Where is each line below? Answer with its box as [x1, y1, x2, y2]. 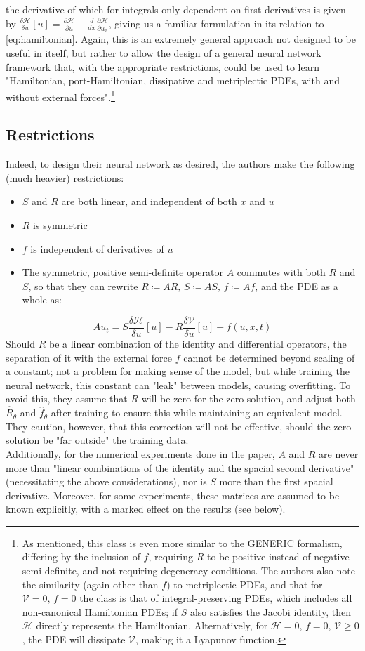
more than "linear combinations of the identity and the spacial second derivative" [6, 460, 354, 475]
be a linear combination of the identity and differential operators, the [49, 336, 347, 350]
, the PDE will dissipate [22, 632, 126, 647]
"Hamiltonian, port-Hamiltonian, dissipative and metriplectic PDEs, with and [6, 73, 340, 88]
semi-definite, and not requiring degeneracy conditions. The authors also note [22, 563, 355, 578]
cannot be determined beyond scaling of [183, 350, 355, 364]
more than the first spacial [219, 474, 333, 489]
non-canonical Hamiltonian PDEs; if [22, 604, 178, 619]
